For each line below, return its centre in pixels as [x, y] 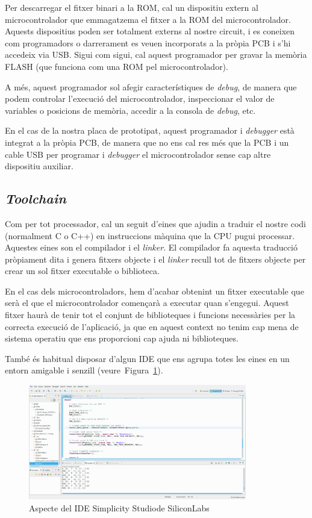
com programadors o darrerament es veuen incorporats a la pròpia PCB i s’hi [148, 42]
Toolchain [36, 198]
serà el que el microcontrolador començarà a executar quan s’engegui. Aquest [147, 303]
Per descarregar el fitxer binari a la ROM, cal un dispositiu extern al [132, 7]
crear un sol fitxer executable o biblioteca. [82, 271]
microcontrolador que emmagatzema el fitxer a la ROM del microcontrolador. [148, 19]
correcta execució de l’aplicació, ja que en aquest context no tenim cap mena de [152, 326]
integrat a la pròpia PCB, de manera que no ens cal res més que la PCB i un [147, 142]
